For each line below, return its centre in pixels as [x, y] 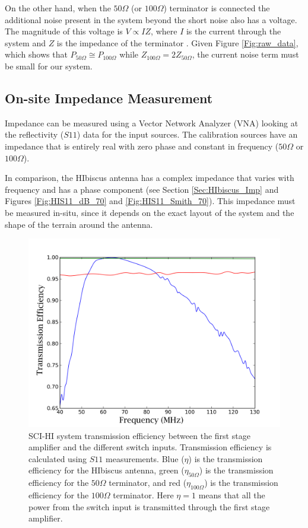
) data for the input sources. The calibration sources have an [187, 134]
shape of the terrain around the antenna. [79, 224]
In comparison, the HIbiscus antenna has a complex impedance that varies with [150, 178]
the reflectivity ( [34, 134]
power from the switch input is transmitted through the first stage [149, 506]
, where [164, 31]
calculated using [58, 458]
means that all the [232, 495]
